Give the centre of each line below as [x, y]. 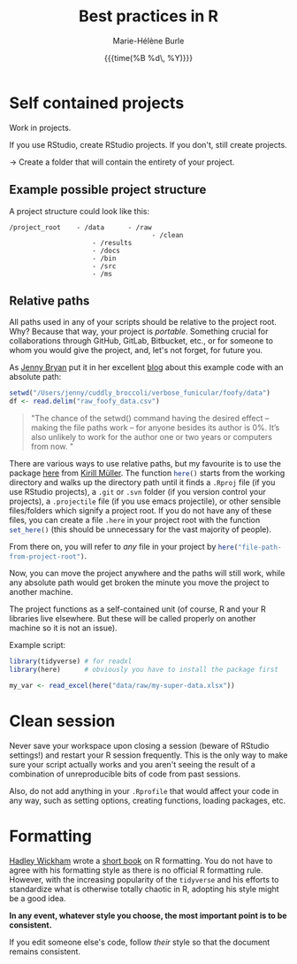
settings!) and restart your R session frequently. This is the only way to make [148, 755]
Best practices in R [148, 16]
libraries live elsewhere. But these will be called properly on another [133, 619]
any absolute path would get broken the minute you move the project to [139, 582]
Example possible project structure [108, 190]
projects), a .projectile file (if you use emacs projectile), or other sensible [145, 501]
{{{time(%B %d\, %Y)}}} [148, 58]
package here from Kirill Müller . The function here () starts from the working [147, 473]
